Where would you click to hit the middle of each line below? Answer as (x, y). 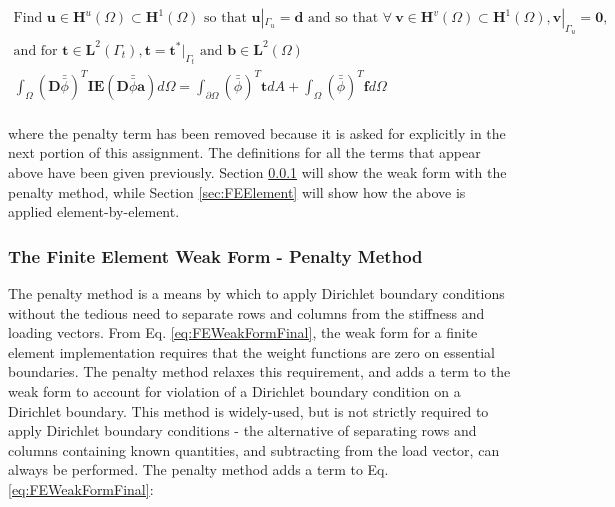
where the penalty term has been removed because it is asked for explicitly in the (257, 132)
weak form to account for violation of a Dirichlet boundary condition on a (234, 390)
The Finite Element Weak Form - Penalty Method (215, 255)
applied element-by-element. (94, 211)
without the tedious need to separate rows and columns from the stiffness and (246, 312)
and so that (343, 18)
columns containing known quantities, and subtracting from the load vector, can (254, 449)
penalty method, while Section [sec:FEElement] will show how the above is (237, 191)
